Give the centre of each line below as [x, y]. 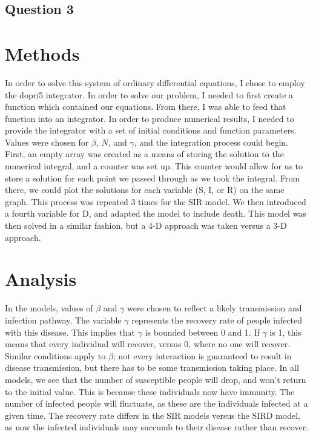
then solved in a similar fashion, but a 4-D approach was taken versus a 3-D [146, 225]
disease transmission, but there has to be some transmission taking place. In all [152, 368]
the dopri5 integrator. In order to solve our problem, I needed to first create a [149, 94]
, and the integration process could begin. [211, 142]
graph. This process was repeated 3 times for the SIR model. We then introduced [156, 201]
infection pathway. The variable [63, 320]
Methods [42, 53]
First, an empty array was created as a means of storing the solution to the [144, 154]
